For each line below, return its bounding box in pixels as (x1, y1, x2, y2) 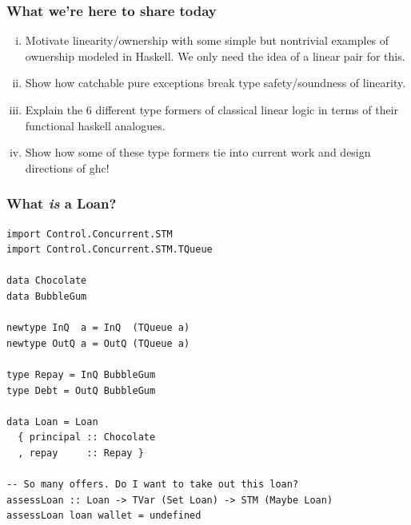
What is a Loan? (6, 193, 117, 213)
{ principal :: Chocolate (18, 432, 156, 443)
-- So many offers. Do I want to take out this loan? (6, 479, 299, 491)
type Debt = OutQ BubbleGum (6, 384, 156, 396)
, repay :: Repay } (18, 447, 144, 459)
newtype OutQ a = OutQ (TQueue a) (6, 337, 190, 349)
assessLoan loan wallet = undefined (6, 510, 202, 522)
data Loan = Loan (6, 416, 98, 428)
